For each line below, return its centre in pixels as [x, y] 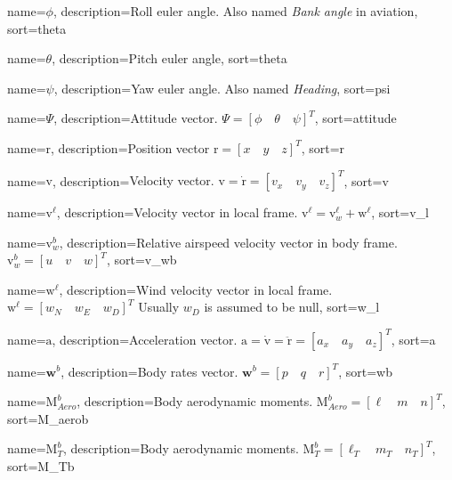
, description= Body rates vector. [149, 371]
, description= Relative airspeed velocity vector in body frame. [228, 242]
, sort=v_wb [141, 260]
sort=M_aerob [48, 418]
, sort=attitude [355, 118]
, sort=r [323, 147]
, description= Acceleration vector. [145, 339]
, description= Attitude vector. [136, 118]
